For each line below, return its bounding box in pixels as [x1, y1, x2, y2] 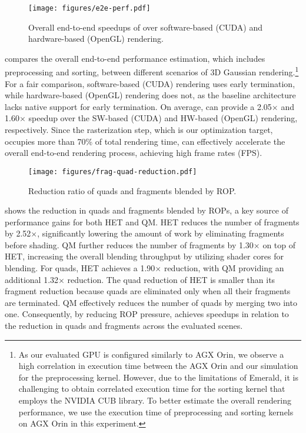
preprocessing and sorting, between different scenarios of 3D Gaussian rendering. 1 [5, 64, 299, 78]
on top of [262, 238, 296, 251]
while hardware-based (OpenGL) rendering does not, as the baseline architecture [5, 89, 296, 101]
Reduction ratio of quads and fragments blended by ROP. [28, 184, 237, 196]
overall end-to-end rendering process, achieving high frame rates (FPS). [5, 146, 262, 159]
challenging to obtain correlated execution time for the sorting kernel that [18, 382, 285, 395]
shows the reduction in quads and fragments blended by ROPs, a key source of [5, 204, 289, 216]
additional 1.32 [5, 273, 59, 285]
